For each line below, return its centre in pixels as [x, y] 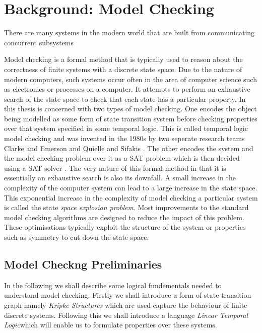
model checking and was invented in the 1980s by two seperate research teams [124, 138]
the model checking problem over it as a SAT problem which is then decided [122, 158]
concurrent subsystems [39, 42]
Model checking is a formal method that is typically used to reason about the [123, 59]
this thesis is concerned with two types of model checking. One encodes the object [130, 109]
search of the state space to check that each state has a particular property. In [125, 98]
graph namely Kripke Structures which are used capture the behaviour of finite [126, 305]
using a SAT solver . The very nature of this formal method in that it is [115, 168]
